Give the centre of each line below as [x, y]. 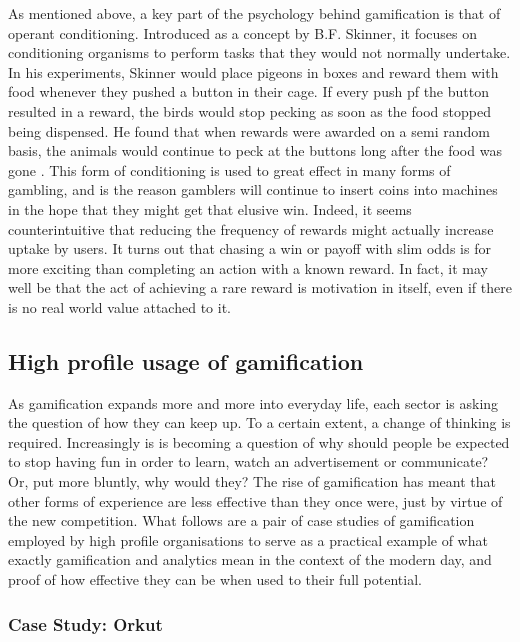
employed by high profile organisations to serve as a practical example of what [248, 539]
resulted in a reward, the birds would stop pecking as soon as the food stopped [249, 110]
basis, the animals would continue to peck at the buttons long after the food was [255, 150]
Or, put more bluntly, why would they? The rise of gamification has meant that [252, 481]
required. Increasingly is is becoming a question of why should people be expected [259, 441]
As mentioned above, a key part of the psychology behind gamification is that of [254, 13]
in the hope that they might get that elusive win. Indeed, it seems [210, 208]
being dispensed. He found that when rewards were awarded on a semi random [249, 130]
